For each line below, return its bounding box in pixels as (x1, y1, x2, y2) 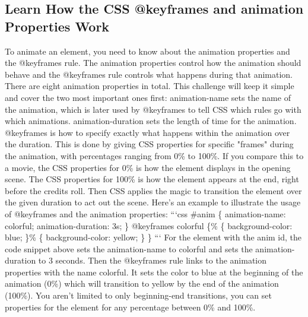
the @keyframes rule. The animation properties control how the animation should (5, 56, 301, 69)
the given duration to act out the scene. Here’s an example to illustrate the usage (5, 196, 301, 208)
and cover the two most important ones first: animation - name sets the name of (5, 91, 291, 103)
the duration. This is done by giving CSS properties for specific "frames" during (5, 138, 294, 150)
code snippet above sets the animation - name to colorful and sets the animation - (5, 242, 295, 255)
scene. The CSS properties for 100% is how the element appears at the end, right (5, 173, 299, 185)
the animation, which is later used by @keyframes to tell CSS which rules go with (5, 103, 301, 115)
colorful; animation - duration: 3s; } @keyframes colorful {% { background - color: (5, 219, 293, 232)
